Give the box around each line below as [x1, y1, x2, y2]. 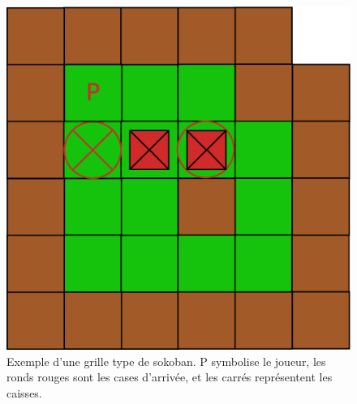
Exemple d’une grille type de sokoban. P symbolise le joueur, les [6, 352, 326, 369]
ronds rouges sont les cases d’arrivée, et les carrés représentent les [6, 368, 333, 385]
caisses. [6, 384, 42, 401]
